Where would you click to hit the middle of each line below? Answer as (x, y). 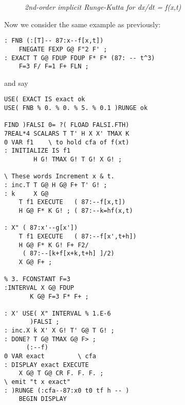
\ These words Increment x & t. (59, 177)
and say (16, 82)
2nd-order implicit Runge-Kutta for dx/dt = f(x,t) (103, 7)
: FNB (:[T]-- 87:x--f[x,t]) (54, 41)
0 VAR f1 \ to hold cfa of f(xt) (67, 142)
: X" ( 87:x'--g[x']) (41, 228)
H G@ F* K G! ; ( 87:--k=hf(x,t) (76, 210)
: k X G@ (26, 194)
